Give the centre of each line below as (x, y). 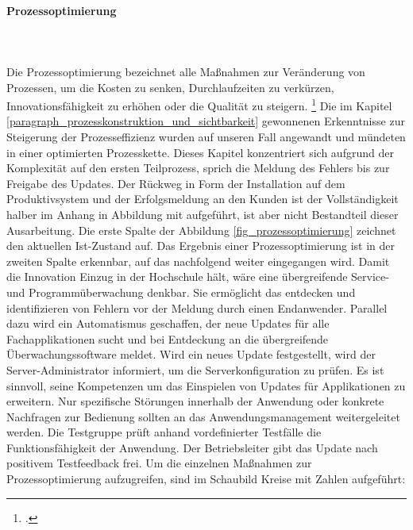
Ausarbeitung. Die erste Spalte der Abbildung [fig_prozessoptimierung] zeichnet (201, 230)
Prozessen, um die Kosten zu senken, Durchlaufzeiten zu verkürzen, (170, 87)
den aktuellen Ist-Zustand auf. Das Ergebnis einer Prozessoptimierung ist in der (201, 246)
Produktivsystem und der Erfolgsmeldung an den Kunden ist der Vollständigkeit (203, 199)
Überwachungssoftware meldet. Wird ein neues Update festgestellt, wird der (191, 354)
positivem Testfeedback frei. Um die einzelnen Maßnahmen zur (159, 463)
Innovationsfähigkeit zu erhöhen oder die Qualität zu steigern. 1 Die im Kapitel (199, 104)
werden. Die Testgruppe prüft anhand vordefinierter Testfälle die (164, 432)
